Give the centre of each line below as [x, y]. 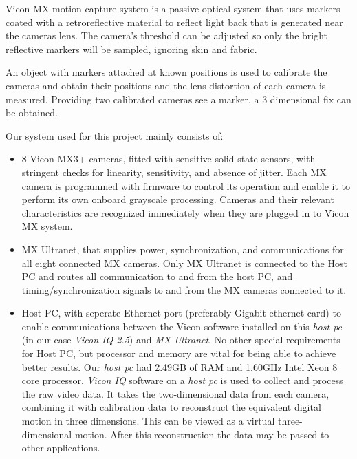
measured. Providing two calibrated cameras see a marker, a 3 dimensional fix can [178, 99]
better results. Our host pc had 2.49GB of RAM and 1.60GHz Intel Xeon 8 [180, 366]
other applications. [61, 448]
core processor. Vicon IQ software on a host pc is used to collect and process [182, 380]
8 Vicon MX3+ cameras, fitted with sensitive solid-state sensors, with [169, 159]
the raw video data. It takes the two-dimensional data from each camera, [175, 393]
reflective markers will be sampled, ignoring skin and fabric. [131, 49]
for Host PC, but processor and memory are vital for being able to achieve [179, 353]
